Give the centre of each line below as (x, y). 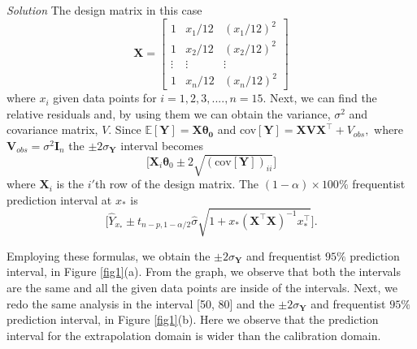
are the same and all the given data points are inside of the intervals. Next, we (202, 288)
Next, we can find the (324, 98)
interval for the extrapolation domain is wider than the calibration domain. (194, 335)
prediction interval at (59, 199)
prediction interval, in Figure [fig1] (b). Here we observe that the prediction (193, 319)
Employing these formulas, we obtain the (109, 255)
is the (70, 184)
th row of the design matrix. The (177, 184)
